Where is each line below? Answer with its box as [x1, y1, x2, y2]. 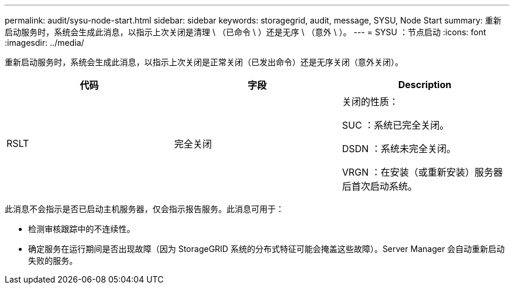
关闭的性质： [341, 96, 398, 107]
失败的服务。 [28, 256, 77, 266]
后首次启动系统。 [341, 180, 417, 192]
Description [398, 79, 452, 90]
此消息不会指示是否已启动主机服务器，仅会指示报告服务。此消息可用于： [5, 204, 284, 214]
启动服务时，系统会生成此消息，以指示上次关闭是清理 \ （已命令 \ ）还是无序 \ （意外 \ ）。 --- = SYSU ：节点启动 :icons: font [5, 27, 486, 37]
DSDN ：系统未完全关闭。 [341, 143, 456, 154]
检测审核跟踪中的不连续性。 [28, 224, 135, 234]
